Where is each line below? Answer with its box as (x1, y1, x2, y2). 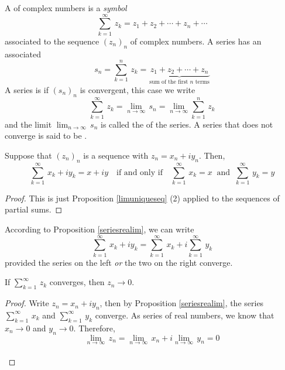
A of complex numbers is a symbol (5, 2, 127, 13)
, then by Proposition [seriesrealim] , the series (99, 297, 264, 309)
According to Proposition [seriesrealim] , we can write (5, 223, 194, 235)
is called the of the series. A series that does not (101, 118, 273, 130)
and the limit (5, 118, 52, 130)
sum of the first (149, 79, 188, 85)
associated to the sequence (5, 35, 99, 47)
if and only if (116, 168, 163, 177)
